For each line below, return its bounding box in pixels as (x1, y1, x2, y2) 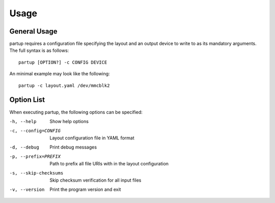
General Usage (9, 27, 58, 36)
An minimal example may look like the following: (9, 71, 110, 77)
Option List (9, 96, 45, 104)
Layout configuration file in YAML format (49, 135, 134, 141)
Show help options (49, 118, 89, 124)
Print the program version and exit (49, 186, 121, 193)
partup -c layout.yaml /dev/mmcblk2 (18, 82, 110, 89)
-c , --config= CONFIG (9, 128, 61, 134)
